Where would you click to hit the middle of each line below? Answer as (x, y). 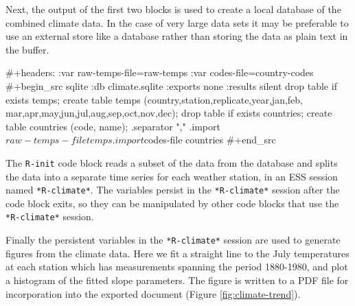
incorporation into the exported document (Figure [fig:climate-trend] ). (153, 293)
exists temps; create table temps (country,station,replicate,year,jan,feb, (154, 99)
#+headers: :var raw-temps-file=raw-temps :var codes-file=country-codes (160, 72)
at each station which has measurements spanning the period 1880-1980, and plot (177, 267)
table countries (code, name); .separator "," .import (113, 126)
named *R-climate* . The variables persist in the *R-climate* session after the (173, 190)
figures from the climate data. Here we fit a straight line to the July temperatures (177, 253)
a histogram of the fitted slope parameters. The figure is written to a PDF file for (177, 280)
